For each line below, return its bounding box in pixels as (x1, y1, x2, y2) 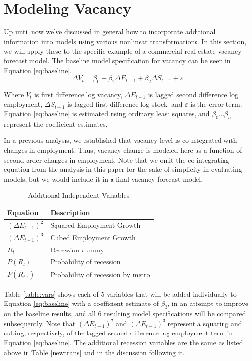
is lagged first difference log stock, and (67, 99, 183, 109)
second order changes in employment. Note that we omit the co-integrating (4, 154, 229, 165)
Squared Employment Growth (50, 220, 140, 230)
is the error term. (190, 99, 242, 109)
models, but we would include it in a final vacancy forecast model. (4, 173, 203, 184)
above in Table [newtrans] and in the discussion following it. (4, 347, 185, 357)
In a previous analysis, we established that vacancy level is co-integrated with (4, 135, 237, 145)
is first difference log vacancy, (34, 89, 123, 99)
